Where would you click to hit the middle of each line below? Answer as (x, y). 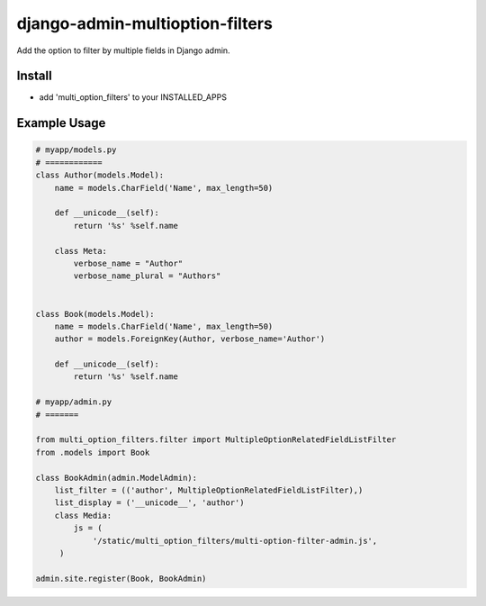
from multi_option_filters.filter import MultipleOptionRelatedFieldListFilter (216, 440)
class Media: (83, 515)
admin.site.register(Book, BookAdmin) (121, 578)
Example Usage (61, 123)
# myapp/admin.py (74, 402)
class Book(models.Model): (95, 314)
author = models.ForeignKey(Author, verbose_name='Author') (190, 339)
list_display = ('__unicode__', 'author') (149, 503)
